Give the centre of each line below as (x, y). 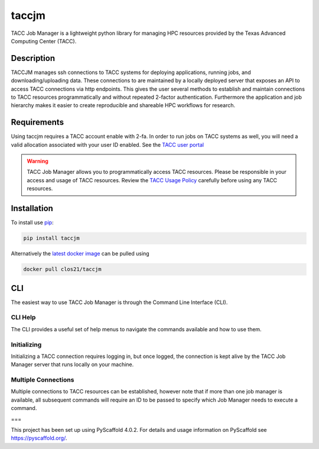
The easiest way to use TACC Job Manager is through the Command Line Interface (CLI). (119, 302)
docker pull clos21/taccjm (62, 269)
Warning (38, 161)
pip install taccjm (51, 238)
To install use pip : (32, 222)
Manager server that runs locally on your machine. (72, 364)
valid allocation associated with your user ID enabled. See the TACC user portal (107, 144)
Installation (32, 209)
